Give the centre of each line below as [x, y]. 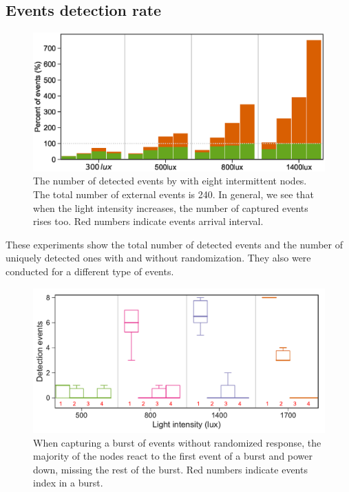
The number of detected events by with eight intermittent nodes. [170, 181]
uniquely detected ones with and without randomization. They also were [158, 258]
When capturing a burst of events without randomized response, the [177, 442]
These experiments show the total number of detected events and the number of [174, 244]
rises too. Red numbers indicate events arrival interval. [148, 221]
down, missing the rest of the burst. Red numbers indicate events [170, 469]
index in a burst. [68, 483]
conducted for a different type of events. [90, 271]
